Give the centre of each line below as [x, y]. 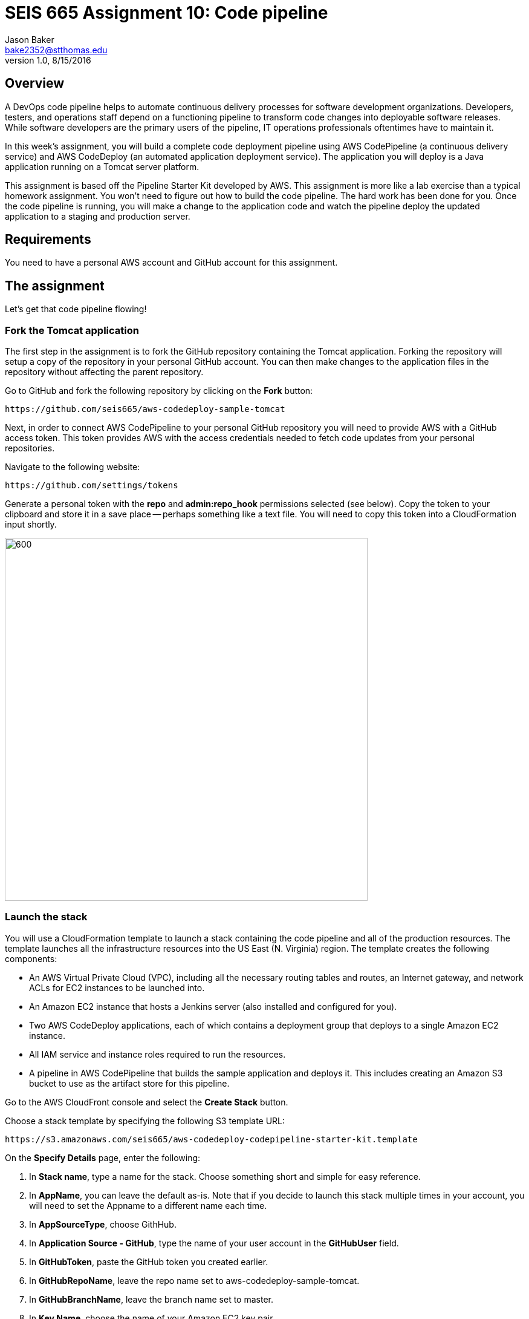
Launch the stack [46, 917]
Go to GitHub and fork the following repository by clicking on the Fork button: [159, 391]
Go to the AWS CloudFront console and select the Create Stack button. [147, 1102]
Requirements [48, 240]
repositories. [30, 448]
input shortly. [31, 525]
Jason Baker [30, 39]
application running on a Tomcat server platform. [102, 166]
